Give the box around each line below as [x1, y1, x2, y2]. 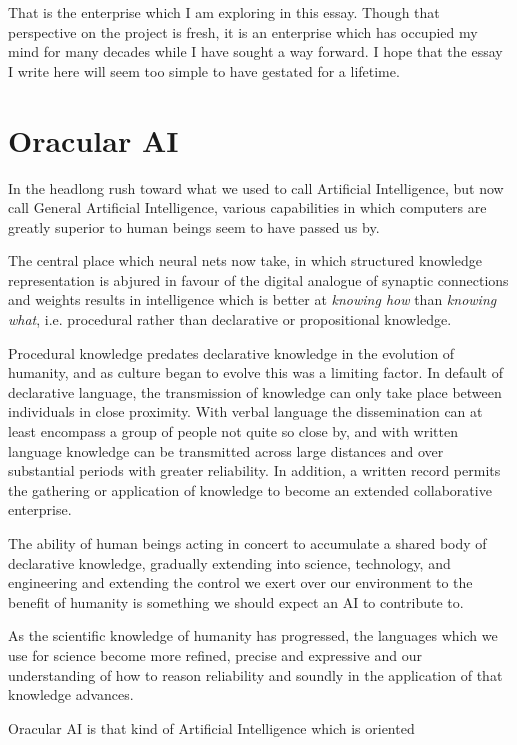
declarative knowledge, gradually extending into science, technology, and [8, 552, 451, 573]
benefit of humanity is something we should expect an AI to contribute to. [8, 591, 464, 612]
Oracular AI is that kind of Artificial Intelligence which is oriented [8, 717, 415, 738]
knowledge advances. [8, 684, 134, 705]
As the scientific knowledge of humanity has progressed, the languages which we [8, 625, 498, 646]
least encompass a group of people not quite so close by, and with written [8, 421, 459, 442]
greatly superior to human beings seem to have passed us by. [8, 216, 380, 237]
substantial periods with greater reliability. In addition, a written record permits [8, 460, 501, 481]
